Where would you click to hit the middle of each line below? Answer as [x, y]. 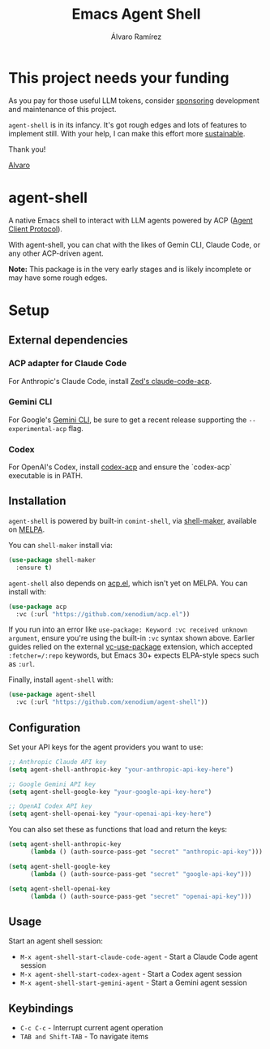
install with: [28, 591]
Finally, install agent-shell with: [61, 680]
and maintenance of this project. [62, 109]
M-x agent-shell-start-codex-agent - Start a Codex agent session [131, 974]
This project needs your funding [119, 78]
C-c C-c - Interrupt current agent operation [92, 1028]
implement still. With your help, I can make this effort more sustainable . [127, 133]
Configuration [45, 727]
